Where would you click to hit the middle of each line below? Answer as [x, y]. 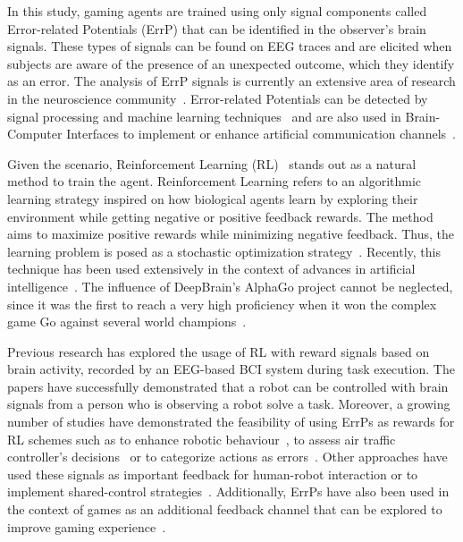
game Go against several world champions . [127, 322]
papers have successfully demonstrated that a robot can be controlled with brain [228, 386]
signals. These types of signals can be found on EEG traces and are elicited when [230, 46]
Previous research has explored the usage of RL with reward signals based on [219, 351]
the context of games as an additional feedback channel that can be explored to [225, 509]
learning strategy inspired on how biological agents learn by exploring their [213, 198]
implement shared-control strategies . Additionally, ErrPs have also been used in [228, 491]
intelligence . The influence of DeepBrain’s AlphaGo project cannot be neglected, [230, 286]
